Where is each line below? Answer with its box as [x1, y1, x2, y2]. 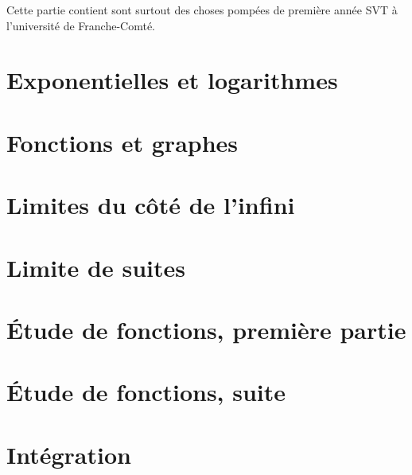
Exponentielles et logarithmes [6, 64, 338, 96]
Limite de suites [6, 251, 185, 283]
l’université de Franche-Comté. [6, 17, 156, 33]
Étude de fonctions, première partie [6, 313, 406, 345]
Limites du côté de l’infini [6, 189, 295, 221]
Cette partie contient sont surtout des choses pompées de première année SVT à [6, 2, 398, 18]
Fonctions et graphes [6, 126, 239, 158]
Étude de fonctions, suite [6, 376, 286, 408]
